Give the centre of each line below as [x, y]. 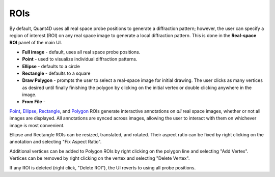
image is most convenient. [37, 125]
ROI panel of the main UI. [36, 43]
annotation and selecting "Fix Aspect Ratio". [56, 142]
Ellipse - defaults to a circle [51, 66]
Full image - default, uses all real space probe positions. [81, 52]
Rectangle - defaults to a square [57, 73]
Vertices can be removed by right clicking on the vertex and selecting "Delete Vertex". [100, 158]
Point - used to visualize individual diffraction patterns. [80, 59]
